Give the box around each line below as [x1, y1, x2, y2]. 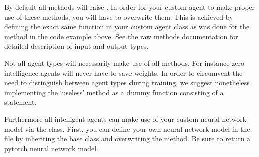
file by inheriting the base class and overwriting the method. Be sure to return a [4, 133, 251, 144]
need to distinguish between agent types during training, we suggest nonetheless [4, 77, 250, 88]
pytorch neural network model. [4, 143, 98, 153]
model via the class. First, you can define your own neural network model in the [4, 123, 250, 134]
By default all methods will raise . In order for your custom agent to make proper [4, 2, 255, 12]
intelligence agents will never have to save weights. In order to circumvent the [4, 67, 243, 78]
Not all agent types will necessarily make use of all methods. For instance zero [4, 57, 245, 68]
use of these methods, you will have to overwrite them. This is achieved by [4, 11, 233, 22]
